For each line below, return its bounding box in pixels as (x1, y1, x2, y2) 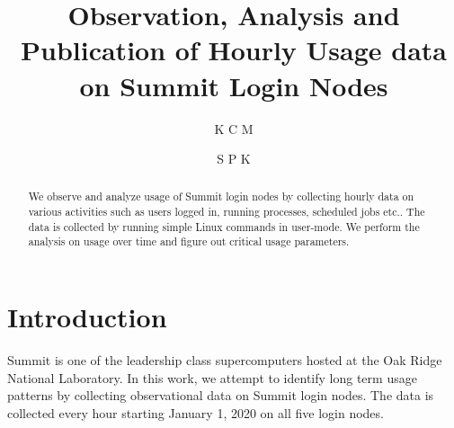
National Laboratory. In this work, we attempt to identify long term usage (7, 368, 417, 387)
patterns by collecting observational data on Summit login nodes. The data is (7, 386, 434, 405)
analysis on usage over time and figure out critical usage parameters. (28, 234, 350, 249)
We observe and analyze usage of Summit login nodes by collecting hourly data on (28, 189, 414, 204)
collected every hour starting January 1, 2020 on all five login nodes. (7, 403, 384, 422)
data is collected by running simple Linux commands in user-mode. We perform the (28, 218, 420, 234)
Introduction (7, 299, 167, 335)
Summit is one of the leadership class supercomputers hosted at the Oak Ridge (7, 351, 442, 370)
